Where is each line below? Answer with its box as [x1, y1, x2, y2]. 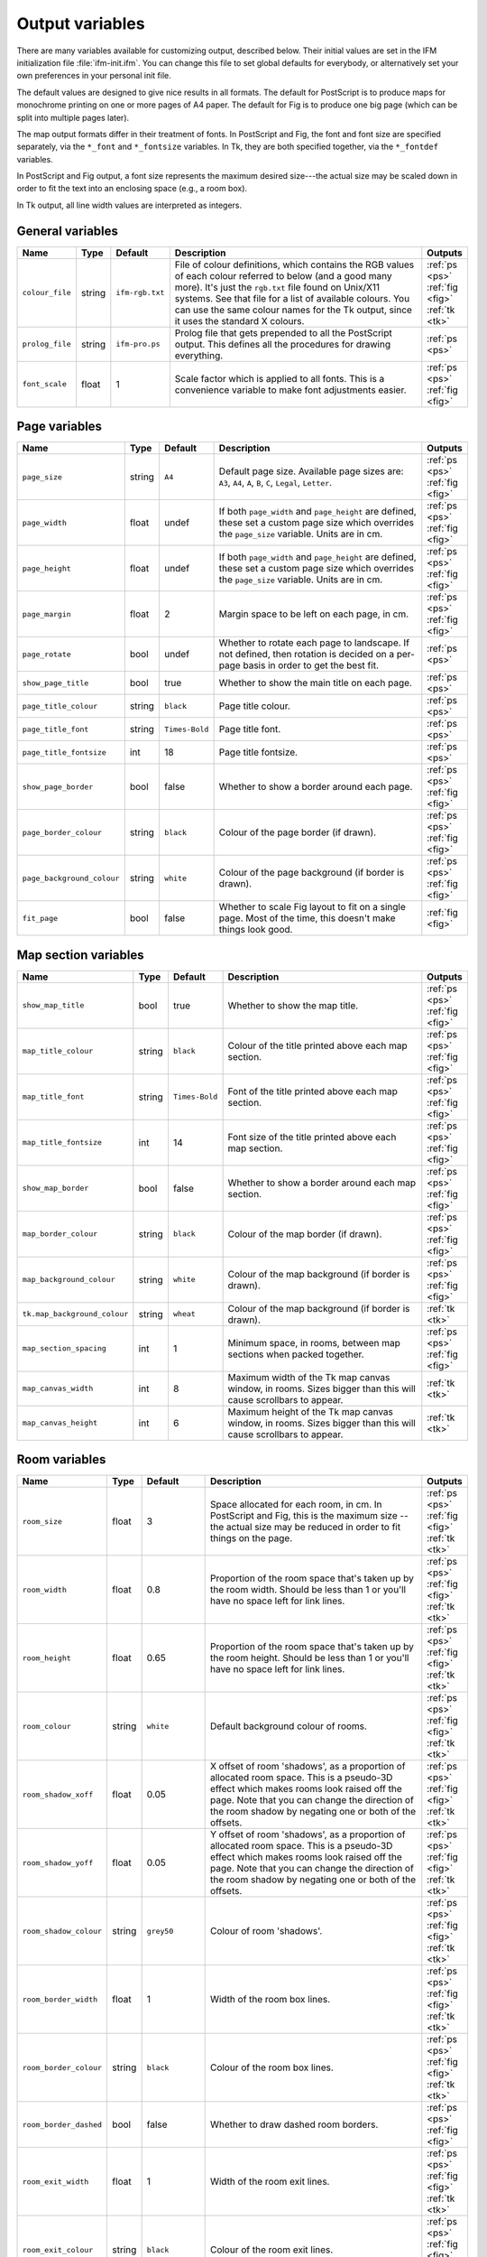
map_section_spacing [22, 1343, 107, 1353]
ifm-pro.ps [115, 339, 161, 349]
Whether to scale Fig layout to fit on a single [218, 901, 406, 914]
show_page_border [22, 782, 94, 792]
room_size [22, 1517, 63, 1526]
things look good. [218, 924, 293, 936]
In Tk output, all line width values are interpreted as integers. [16, 200, 243, 210]
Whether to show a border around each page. [218, 781, 413, 794]
